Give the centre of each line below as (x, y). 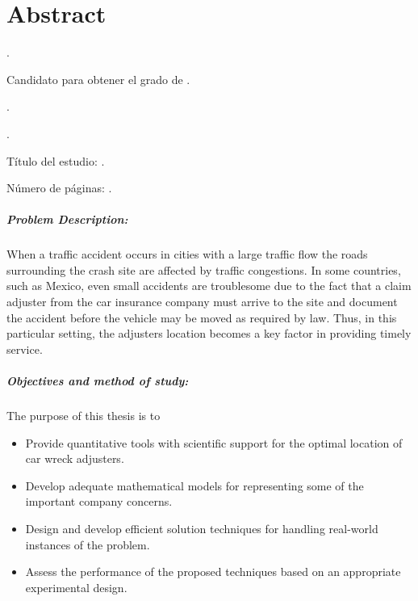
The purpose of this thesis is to (84, 415)
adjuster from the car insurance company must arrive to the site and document (202, 302)
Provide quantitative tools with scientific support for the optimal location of (214, 442)
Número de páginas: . (59, 188)
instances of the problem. (88, 544)
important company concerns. (99, 501)
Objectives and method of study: (98, 380)
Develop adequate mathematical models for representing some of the (194, 485)
